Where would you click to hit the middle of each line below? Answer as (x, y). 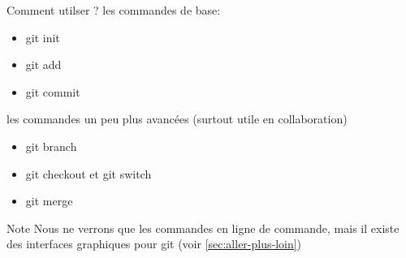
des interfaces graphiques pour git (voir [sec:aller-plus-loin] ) (154, 244)
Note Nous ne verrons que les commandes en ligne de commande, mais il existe (203, 228)
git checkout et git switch (89, 173)
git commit (53, 91)
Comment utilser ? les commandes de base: (114, 10)
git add (43, 64)
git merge (49, 201)
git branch (51, 146)
